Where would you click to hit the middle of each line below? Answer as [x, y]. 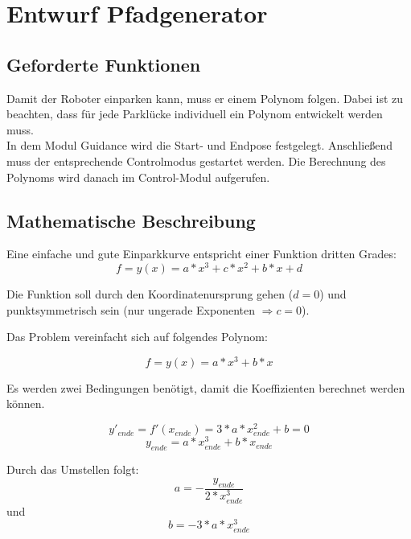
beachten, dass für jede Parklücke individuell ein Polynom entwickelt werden [195, 114]
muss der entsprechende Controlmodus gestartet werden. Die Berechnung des [196, 160]
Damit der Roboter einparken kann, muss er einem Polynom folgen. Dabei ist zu [205, 98]
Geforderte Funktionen [104, 64]
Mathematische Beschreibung [131, 220]
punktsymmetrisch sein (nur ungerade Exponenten [131, 309]
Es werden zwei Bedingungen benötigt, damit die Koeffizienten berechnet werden [206, 387]
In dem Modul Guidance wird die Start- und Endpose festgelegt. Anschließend [200, 145]
